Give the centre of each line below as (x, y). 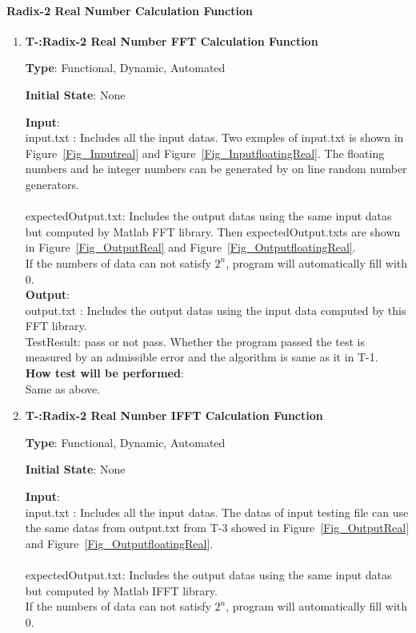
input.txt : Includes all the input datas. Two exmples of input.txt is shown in (214, 137)
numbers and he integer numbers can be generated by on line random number (216, 169)
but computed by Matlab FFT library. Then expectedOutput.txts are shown (213, 231)
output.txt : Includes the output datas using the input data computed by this (216, 310)
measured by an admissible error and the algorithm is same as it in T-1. (202, 357)
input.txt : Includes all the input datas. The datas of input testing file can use (217, 512)
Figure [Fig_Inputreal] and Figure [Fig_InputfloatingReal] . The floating (205, 153)
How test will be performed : (104, 373)
